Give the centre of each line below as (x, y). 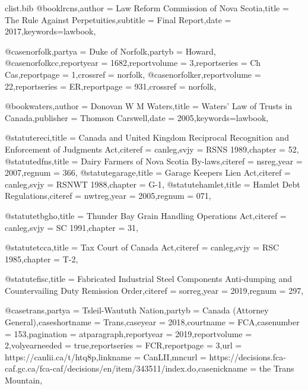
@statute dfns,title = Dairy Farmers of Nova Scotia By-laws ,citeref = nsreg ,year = (154, 161)
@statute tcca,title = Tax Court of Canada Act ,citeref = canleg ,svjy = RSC (142, 247)
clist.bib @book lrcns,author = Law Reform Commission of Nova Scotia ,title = (147, 8)
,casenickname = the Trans (245, 368)
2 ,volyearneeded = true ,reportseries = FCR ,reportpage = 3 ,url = (123, 345)
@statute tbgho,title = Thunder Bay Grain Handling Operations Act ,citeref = (146, 215)
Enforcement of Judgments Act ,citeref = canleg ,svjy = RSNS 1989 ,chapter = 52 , (152, 149)
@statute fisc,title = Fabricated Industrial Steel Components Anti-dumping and (149, 279)
